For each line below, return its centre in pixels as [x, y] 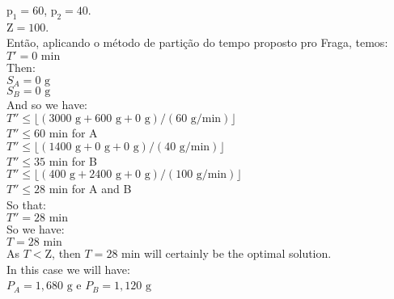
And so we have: [47, 105]
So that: [27, 204]
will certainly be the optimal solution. [238, 253]
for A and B [102, 189]
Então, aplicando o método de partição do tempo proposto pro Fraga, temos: [197, 42]
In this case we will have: [68, 269]
